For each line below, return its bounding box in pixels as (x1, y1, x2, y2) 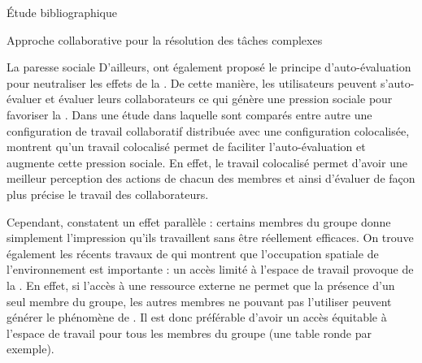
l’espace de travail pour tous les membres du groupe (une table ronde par (7, 324, 372, 341)
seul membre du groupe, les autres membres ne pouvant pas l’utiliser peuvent (7, 292, 392, 309)
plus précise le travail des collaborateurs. (7, 185, 209, 202)
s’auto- (381, 74, 415, 91)
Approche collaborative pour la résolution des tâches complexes (7, 31, 323, 48)
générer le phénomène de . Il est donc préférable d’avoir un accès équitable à (7, 309, 387, 326)
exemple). (7, 340, 54, 357)
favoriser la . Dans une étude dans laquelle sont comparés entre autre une (7, 106, 372, 123)
